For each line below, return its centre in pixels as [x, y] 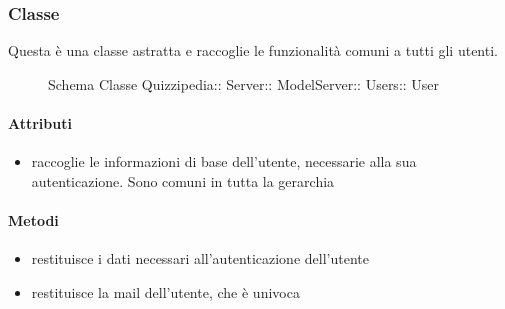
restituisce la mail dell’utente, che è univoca [165, 291]
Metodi [33, 219]
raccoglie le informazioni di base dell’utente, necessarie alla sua [224, 161]
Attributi [40, 123]
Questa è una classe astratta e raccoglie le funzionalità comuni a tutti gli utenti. [253, 50]
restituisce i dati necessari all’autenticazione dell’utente [200, 258]
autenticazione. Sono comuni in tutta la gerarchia [183, 180]
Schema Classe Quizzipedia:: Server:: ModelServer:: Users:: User [244, 83]
